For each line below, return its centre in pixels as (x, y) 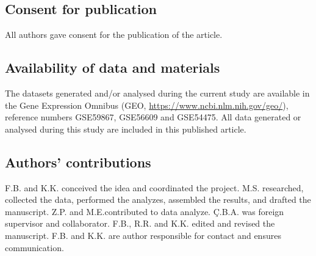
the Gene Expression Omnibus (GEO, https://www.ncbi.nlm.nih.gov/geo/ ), (147, 105)
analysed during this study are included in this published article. (126, 129)
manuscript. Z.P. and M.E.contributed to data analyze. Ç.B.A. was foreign (145, 211)
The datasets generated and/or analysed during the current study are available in (157, 93)
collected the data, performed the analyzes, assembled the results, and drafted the (158, 199)
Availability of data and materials (113, 68)
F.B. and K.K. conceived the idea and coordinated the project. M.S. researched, (154, 187)
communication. (34, 247)
